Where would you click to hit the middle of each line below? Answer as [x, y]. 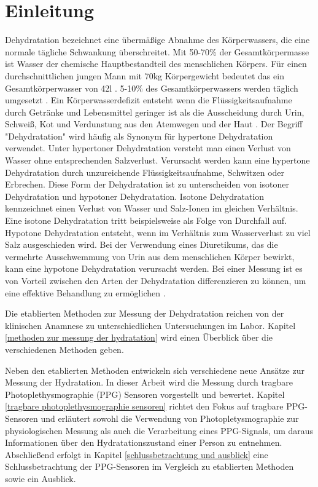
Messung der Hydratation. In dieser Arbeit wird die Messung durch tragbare [149, 382]
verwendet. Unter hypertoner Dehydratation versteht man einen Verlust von [148, 148]
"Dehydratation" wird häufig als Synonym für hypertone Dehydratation [139, 136]
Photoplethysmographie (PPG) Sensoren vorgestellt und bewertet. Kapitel [145, 394]
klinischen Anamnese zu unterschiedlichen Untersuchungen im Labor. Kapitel [150, 325]
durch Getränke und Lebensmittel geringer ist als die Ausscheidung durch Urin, [155, 112]
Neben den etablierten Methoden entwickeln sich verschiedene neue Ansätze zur [155, 370]
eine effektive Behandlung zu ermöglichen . [85, 292]
